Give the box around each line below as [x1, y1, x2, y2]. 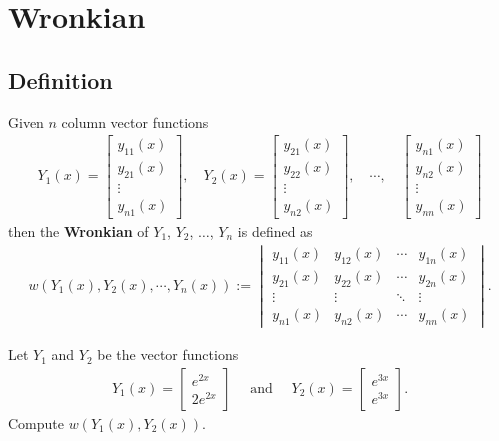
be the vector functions [97, 344, 239, 365]
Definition [8, 64, 113, 95]
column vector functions [61, 111, 209, 132]
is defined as [237, 220, 313, 241]
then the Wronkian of [8, 220, 149, 241]
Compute [8, 412, 64, 433]
